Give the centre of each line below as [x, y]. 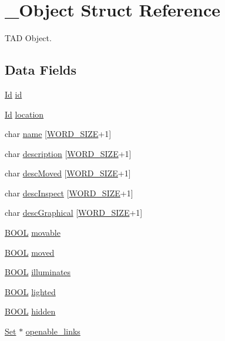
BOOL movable [33, 233]
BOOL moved [30, 252]
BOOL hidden [30, 311]
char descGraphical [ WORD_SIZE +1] [74, 213]
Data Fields [41, 70]
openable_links [53, 331]
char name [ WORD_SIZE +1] [58, 134]
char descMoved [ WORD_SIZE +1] [68, 173]
